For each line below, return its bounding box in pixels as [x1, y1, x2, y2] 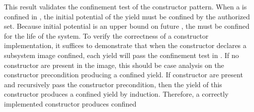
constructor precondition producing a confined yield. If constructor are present [4, 69, 243, 80]
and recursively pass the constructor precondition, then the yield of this [4, 79, 222, 89]
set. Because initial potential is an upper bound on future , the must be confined [4, 21, 250, 31]
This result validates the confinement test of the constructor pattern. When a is [4, 1, 247, 11]
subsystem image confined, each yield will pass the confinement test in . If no [4, 50, 239, 60]
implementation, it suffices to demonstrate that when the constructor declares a [4, 40, 247, 51]
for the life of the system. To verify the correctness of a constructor [4, 30, 209, 41]
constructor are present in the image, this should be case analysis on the [4, 59, 224, 70]
